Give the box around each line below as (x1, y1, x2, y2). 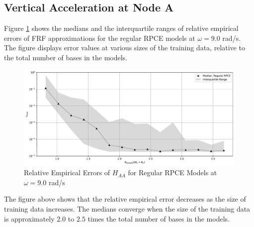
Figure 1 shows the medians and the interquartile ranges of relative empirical (4, 23, 239, 33)
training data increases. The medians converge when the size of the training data (4, 203, 251, 214)
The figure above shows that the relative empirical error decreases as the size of (4, 194, 246, 204)
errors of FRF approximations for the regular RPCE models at (4, 32, 195, 43)
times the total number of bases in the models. (87, 213, 230, 224)
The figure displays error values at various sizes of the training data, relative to (4, 42, 245, 53)
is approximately (4, 213, 55, 224)
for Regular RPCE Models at (128, 167, 217, 178)
